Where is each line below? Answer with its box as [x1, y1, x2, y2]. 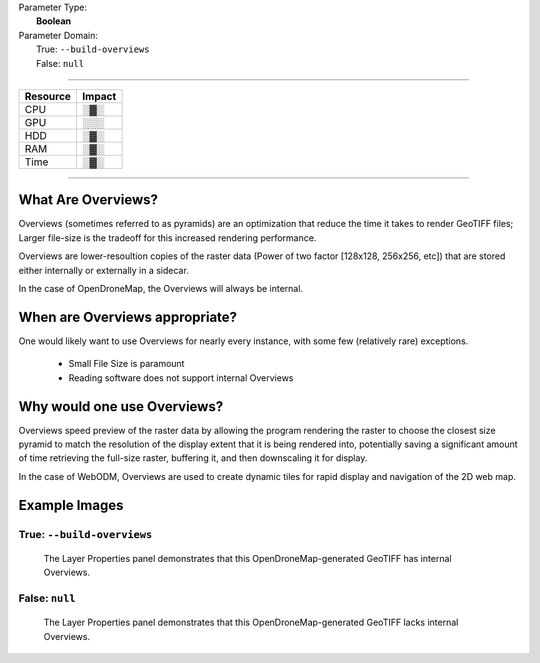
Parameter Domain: [18, 29, 99, 41]
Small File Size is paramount [68, 358, 185, 370]
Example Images [18, 496, 124, 514]
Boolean [36, 15, 72, 27]
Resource [24, 89, 72, 103]
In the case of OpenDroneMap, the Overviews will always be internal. [18, 283, 304, 295]
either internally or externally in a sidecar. [18, 264, 189, 276]
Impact [81, 89, 117, 103]
